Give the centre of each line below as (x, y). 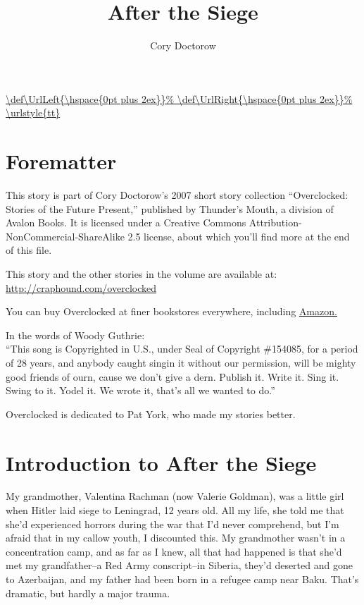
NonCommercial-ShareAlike (65, 236)
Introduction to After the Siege (161, 462)
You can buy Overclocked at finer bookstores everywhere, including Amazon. (171, 311)
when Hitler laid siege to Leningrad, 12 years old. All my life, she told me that (175, 510)
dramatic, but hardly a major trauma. (88, 593)
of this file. (29, 250)
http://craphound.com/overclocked (81, 287)
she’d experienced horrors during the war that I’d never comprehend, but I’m (172, 524)
